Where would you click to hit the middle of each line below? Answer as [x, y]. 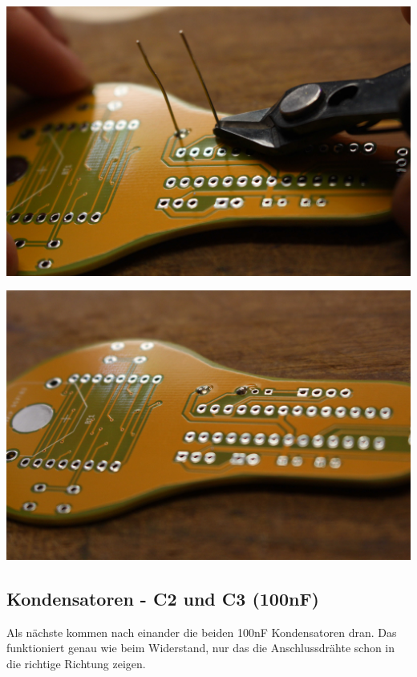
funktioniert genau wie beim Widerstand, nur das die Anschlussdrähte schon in [201, 648]
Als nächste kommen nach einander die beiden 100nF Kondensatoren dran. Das [202, 632]
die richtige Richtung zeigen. [76, 663]
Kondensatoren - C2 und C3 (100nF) [163, 598]
